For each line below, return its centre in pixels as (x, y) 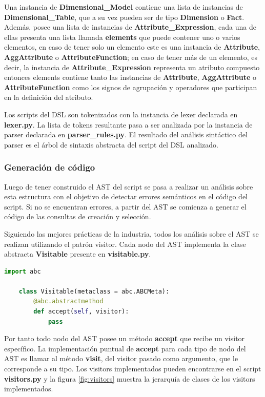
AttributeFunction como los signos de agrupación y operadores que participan (131, 87)
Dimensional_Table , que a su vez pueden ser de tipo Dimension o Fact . (124, 17)
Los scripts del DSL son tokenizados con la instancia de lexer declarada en (121, 114)
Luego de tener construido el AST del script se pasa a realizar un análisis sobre (129, 186)
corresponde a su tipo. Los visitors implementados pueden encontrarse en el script (133, 369)
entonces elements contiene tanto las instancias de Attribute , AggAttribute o (130, 77)
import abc (23, 271)
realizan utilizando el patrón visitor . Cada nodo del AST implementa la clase (125, 244)
